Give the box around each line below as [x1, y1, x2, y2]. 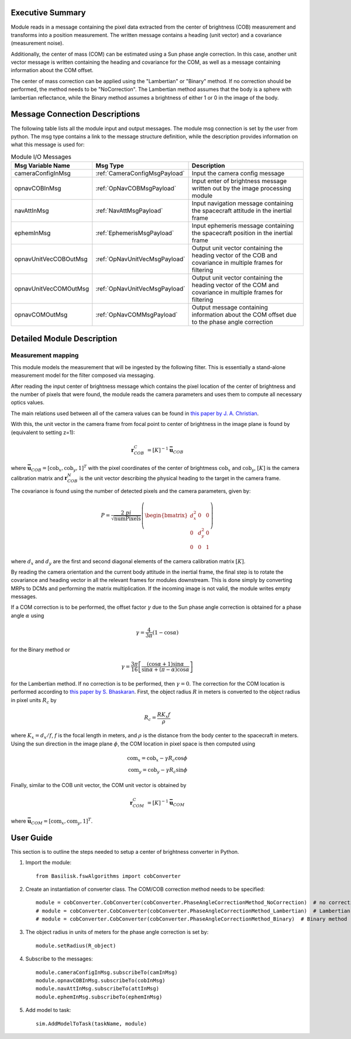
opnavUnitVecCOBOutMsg [14, 255, 88, 263]
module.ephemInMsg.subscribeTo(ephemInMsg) [36, 993, 163, 1000]
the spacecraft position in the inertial [191, 229, 293, 237]
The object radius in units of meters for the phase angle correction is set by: [25, 929, 209, 936]
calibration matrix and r [11, 475, 68, 482]
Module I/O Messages [11, 152, 72, 161]
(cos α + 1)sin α [146, 661, 184, 667]
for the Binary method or [11, 646, 70, 653]
